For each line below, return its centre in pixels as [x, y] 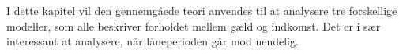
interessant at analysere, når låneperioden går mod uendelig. [153, 41]
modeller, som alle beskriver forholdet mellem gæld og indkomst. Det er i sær [194, 25]
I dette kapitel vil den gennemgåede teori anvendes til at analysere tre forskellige [202, 10]
